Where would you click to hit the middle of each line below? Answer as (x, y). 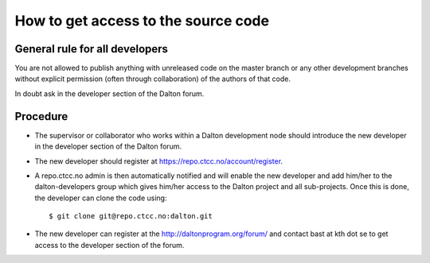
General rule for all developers (92, 49)
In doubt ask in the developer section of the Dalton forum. (109, 93)
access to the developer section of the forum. (109, 245)
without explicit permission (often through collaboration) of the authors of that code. (152, 79)
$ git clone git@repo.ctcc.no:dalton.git (131, 216)
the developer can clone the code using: (101, 198)
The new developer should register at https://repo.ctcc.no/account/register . (158, 161)
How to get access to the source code (142, 21)
